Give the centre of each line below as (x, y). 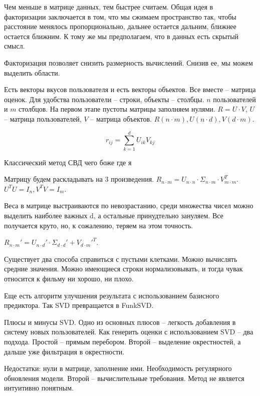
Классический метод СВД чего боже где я (68, 162)
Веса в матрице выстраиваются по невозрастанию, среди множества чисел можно (129, 206)
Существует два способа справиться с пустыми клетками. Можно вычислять (121, 259)
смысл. (15, 46)
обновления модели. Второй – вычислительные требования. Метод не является (124, 378)
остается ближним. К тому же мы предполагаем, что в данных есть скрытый (121, 36)
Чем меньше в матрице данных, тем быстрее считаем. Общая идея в (109, 7)
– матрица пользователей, (43, 118)
